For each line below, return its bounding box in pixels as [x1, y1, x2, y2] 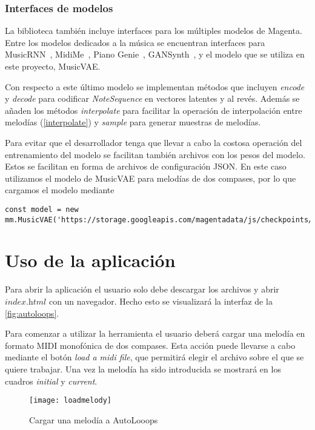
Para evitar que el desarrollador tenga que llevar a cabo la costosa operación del [5, 136, 302, 148]
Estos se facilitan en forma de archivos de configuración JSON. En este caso [5, 160, 287, 173]
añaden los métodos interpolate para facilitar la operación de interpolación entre [5, 104, 302, 116]
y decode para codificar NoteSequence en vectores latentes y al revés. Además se [5, 92, 300, 105]
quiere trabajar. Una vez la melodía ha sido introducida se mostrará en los [5, 362, 281, 375]
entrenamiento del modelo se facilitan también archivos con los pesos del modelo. [5, 148, 305, 160]
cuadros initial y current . [5, 374, 98, 387]
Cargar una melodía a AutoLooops [29, 413, 158, 426]
